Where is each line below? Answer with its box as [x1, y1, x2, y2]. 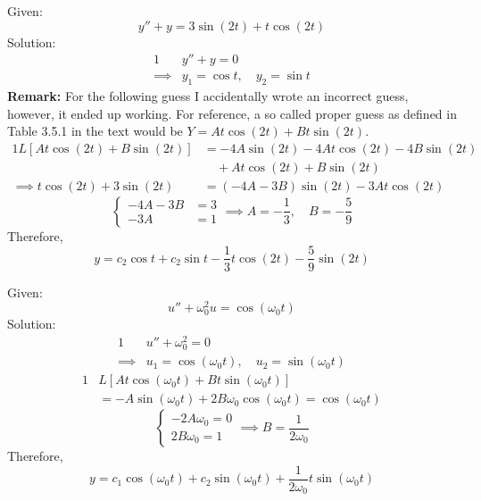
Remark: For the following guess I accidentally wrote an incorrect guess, [7, 87, 409, 105]
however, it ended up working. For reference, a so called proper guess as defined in [7, 104, 457, 122]
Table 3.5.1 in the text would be [7, 121, 183, 140]
